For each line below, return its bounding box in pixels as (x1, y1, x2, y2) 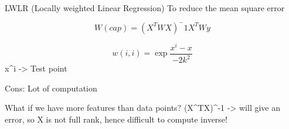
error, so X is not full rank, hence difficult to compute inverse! (5, 113, 227, 125)
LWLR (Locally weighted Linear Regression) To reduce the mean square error (5, 2, 285, 13)
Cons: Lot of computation (5, 82, 97, 94)
